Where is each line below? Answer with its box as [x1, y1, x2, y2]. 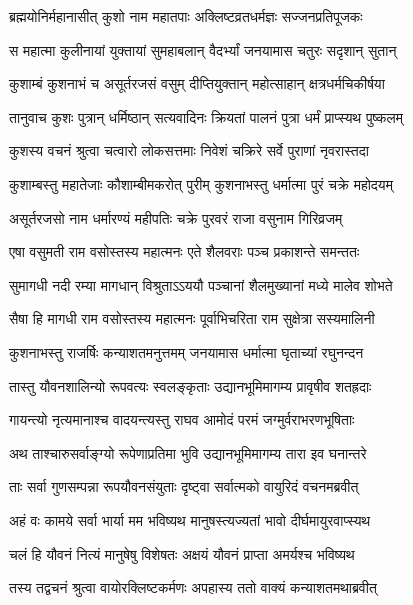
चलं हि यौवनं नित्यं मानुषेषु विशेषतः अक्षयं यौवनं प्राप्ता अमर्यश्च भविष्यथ [9, 543, 355, 564]
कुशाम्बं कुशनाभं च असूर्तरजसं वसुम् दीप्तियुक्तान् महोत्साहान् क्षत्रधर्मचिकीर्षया [9, 73, 385, 94]
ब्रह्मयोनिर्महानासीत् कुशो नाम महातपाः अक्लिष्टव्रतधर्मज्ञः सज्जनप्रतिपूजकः [9, 6, 363, 26]
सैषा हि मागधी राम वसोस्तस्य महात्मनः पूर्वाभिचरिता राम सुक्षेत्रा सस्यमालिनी [9, 308, 375, 329]
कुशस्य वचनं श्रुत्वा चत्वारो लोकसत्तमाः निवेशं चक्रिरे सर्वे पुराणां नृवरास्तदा [9, 140, 369, 161]
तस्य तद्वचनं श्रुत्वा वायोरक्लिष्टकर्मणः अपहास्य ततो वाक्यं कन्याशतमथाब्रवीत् [9, 577, 377, 598]
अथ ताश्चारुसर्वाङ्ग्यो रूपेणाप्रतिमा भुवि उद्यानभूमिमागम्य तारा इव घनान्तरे [9, 442, 367, 463]
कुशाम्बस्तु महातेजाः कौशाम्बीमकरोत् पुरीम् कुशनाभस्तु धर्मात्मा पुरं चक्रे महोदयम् [9, 173, 393, 194]
